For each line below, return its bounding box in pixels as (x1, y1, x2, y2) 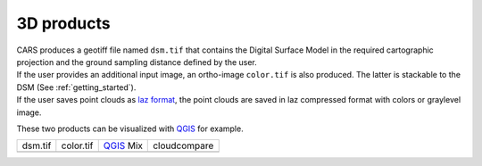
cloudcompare (153, 139, 214, 152)
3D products (16, 13, 111, 33)
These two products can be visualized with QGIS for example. (16, 123, 245, 134)
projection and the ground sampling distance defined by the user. (16, 56, 258, 67)
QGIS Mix (103, 139, 143, 152)
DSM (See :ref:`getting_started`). (16, 81, 137, 93)
